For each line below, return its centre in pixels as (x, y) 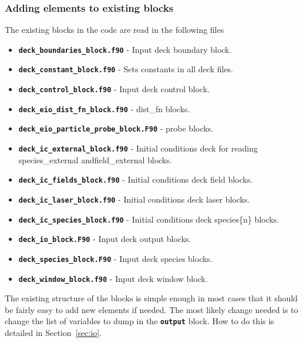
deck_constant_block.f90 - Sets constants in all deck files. (126, 69)
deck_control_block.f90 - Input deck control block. (114, 89)
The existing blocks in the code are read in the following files (115, 30)
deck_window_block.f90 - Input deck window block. (113, 278)
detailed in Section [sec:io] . (53, 333)
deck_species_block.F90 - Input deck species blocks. (115, 258)
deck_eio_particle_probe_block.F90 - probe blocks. (116, 128)
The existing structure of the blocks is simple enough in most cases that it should (151, 298)
